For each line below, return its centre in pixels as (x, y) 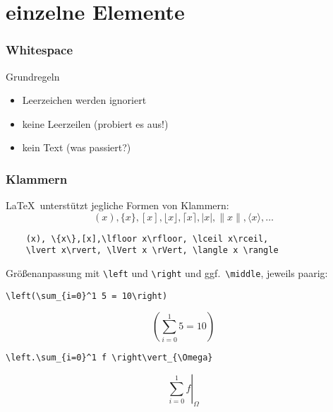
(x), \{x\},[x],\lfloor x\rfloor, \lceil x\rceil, (147, 239)
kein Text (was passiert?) (77, 147)
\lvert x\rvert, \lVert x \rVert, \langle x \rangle (152, 251)
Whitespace (40, 50)
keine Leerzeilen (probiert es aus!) (95, 123)
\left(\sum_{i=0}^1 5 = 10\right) (87, 296)
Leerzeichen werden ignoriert (84, 100)
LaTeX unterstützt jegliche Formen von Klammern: (117, 205)
